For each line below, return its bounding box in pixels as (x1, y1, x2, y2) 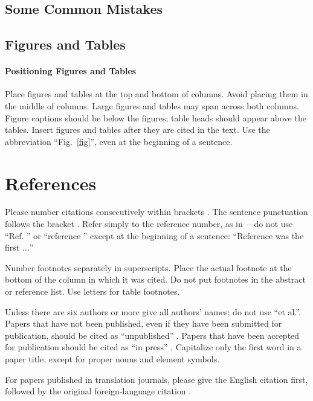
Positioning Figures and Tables (5, 65, 137, 77)
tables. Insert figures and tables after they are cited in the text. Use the (5, 123, 270, 136)
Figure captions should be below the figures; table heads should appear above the (5, 111, 306, 124)
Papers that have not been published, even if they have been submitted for (5, 317, 282, 330)
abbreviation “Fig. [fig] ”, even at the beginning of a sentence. (5, 135, 233, 147)
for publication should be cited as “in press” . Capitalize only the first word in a (5, 341, 302, 353)
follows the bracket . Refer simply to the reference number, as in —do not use (5, 217, 293, 230)
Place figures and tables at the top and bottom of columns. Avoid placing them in (5, 88, 308, 100)
